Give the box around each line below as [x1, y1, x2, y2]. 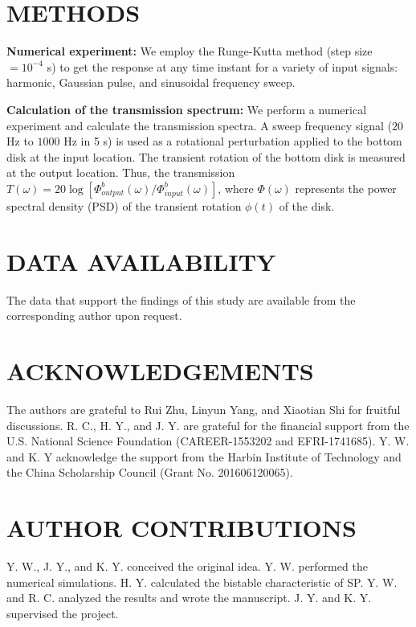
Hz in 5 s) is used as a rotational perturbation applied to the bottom [63, 133, 402, 150]
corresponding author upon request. [6, 307, 182, 324]
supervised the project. [6, 604, 119, 621]
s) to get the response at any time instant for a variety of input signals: [47, 58, 398, 75]
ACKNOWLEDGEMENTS [6, 354, 314, 387]
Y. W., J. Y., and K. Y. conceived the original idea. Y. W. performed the [6, 558, 368, 574]
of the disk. [279, 197, 335, 214]
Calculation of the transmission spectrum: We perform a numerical [6, 100, 367, 117]
